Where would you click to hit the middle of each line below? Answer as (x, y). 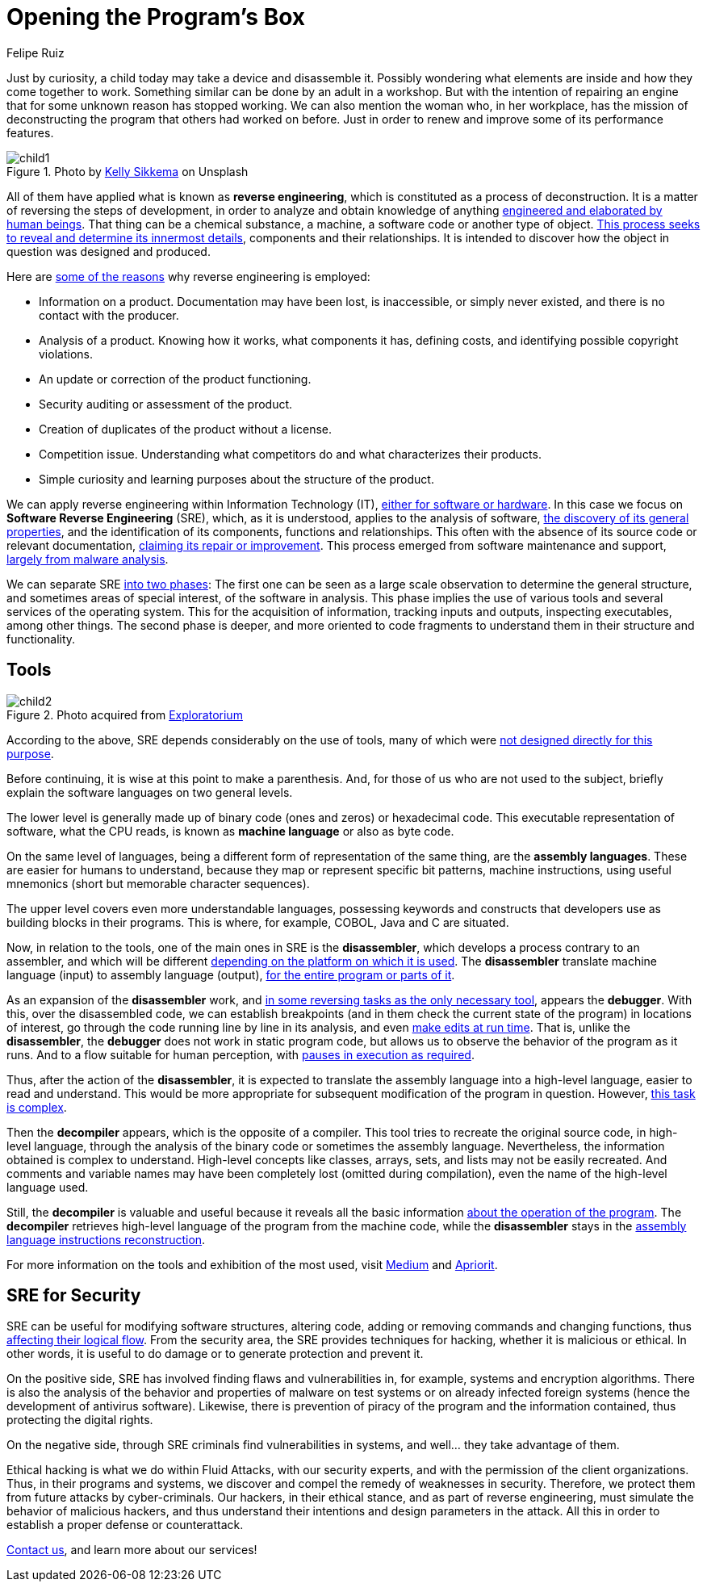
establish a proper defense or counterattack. (125, 1525)
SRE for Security (74, 1296)
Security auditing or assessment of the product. (166, 404)
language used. (48, 1187)
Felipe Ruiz (36, 52)
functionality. (41, 639)
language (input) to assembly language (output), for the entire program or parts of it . (231, 974)
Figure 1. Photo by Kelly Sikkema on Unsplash (128, 171)
